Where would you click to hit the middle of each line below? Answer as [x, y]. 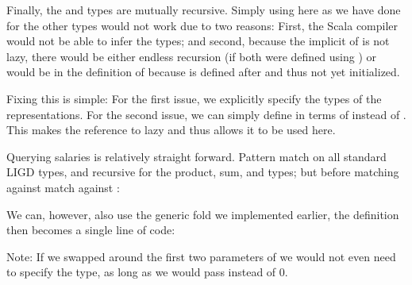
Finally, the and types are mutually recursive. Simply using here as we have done [204, 10]
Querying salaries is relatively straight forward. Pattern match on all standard [196, 156]
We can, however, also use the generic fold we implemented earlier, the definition [203, 214]
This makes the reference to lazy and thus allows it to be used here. [171, 130]
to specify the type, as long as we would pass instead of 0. [147, 272]
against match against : [63, 187]
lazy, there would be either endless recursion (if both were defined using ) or [192, 56]
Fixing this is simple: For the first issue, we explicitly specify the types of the [194, 98]
